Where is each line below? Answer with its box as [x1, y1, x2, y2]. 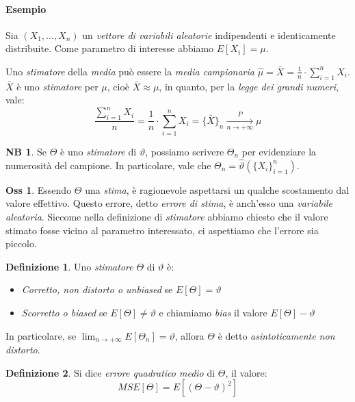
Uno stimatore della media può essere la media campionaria [5, 64, 254, 78]
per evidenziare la [241, 145, 317, 159]
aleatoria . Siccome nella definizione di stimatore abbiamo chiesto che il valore [5, 210, 328, 224]
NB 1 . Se [5, 145, 47, 159]
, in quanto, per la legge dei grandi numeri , [159, 79, 339, 93]
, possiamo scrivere [145, 145, 224, 159]
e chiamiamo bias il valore [159, 305, 267, 319]
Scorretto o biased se [21, 305, 107, 319]
